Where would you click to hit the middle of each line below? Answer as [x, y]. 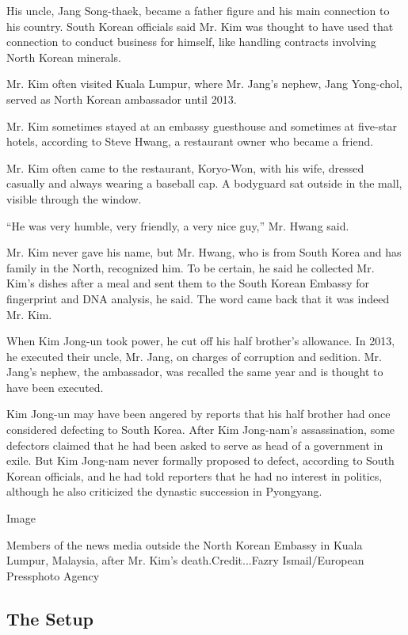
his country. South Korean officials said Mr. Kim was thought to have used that [200, 26]
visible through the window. [74, 198]
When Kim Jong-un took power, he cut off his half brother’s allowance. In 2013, [201, 341]
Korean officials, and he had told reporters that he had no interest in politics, [194, 475]
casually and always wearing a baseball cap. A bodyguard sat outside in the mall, [204, 183]
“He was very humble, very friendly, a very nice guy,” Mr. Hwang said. [178, 225]
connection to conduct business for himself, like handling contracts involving [191, 42]
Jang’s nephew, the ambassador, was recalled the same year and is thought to [195, 372]
